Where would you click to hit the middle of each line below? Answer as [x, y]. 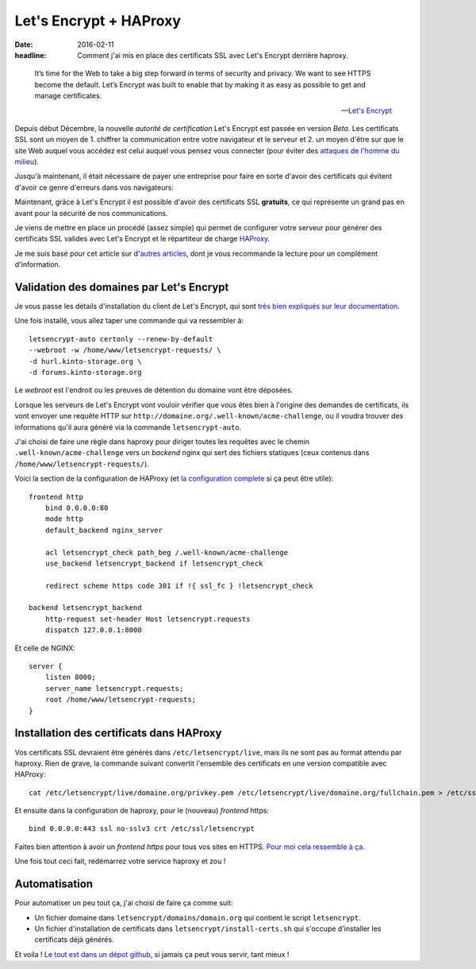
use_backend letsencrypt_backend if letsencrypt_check [154, 563]
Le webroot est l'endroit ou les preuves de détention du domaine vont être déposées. [154, 390]
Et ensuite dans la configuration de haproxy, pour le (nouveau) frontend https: [142, 811]
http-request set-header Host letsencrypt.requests [148, 619]
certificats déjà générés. [74, 940]
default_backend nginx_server [104, 530]
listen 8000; [70, 678]
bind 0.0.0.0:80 [77, 508]
